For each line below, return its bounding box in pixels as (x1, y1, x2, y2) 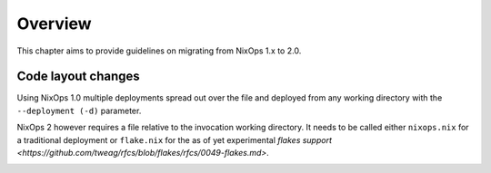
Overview (16, 14, 92, 34)
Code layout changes (16, 69, 140, 84)
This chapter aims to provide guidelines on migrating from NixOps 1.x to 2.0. (16, 45, 302, 56)
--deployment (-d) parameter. (16, 105, 142, 116)
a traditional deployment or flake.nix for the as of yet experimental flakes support (16, 134, 332, 145)
